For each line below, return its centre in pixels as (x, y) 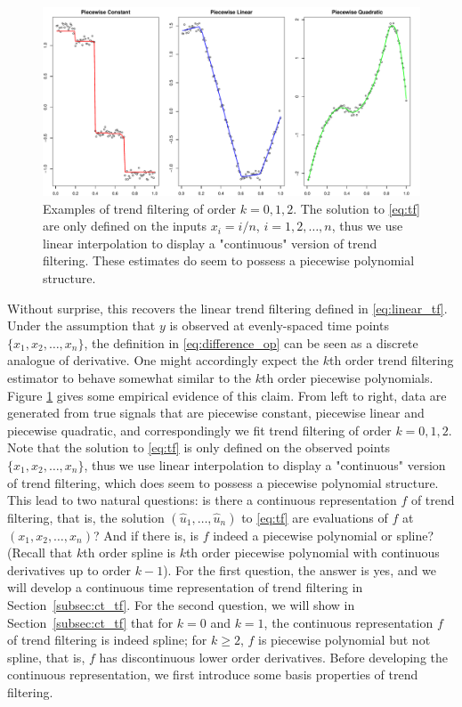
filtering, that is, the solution (86, 517)
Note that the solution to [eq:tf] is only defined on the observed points (199, 447)
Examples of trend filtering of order (140, 208)
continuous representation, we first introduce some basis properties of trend (213, 674)
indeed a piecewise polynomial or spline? (324, 535)
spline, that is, (46, 657)
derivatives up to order (69, 569)
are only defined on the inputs (125, 226)
